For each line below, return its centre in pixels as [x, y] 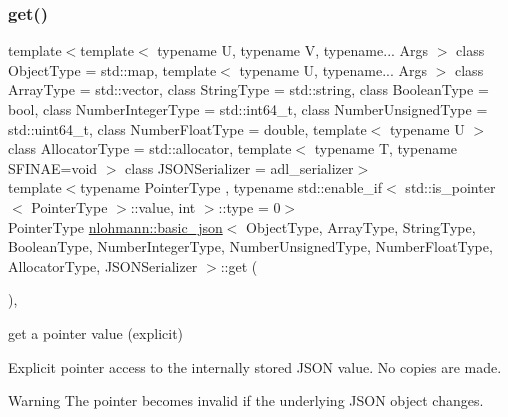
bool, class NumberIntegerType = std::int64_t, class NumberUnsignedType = [248, 109]
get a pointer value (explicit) [96, 332]
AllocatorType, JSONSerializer [103, 265]
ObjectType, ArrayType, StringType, [361, 226]
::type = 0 [249, 206]
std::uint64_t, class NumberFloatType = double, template [187, 128]
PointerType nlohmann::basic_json [115, 226]
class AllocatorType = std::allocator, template [150, 148]
